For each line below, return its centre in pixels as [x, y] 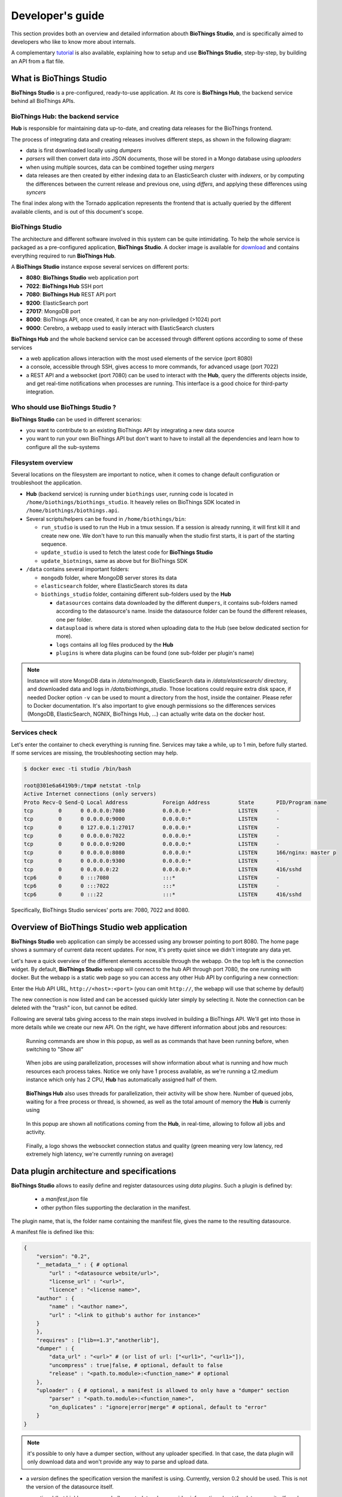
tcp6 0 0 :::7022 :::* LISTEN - [152, 886]
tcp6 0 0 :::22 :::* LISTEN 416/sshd [163, 894]
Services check [34, 732]
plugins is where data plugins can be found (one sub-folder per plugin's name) [155, 653]
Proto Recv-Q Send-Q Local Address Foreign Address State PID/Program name [175, 802]
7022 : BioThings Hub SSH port [65, 286]
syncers [36, 192]
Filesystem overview [42, 462]
